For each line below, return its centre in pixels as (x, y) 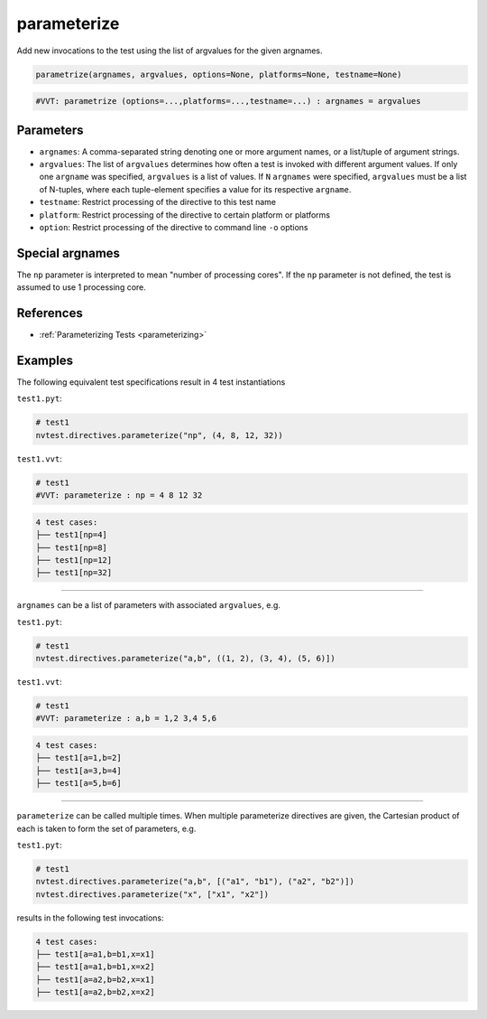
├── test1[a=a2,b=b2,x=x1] (95, 979)
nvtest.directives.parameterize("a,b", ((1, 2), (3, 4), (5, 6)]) (185, 659)
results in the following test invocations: (90, 918)
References (50, 313)
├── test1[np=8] (72, 547)
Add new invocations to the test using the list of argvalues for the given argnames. (170, 51)
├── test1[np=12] (74, 560)
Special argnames (69, 253)
